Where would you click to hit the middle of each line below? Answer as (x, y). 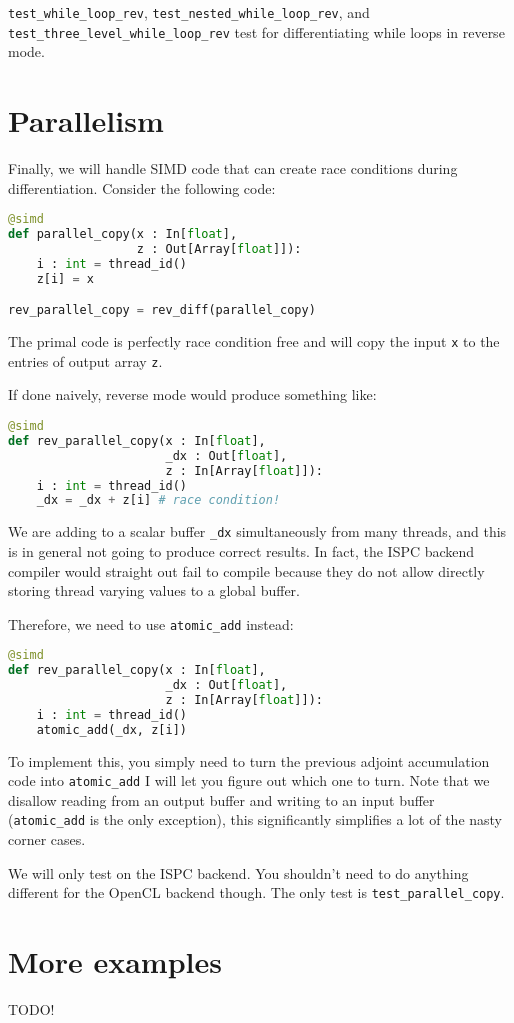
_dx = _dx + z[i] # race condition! (158, 500)
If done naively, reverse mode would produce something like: (192, 394)
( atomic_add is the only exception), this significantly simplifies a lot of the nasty (255, 819)
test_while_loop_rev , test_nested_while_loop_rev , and (189, 12)
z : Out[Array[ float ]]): (219, 248)
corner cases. (47, 839)
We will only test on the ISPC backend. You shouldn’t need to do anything (238, 872)
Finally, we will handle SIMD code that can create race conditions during (233, 168)
